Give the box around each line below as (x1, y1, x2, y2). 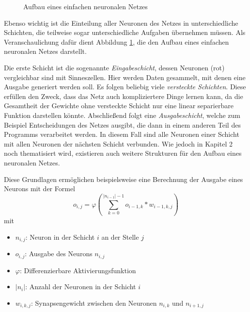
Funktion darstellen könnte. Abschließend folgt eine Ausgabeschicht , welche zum (4, 110, 241, 120)
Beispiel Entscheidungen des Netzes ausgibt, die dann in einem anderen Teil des (4, 119, 241, 130)
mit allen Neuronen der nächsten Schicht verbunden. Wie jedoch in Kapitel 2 (4, 138, 233, 148)
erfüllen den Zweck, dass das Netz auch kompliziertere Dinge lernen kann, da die (4, 91, 243, 101)
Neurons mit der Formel (4, 183, 75, 194)
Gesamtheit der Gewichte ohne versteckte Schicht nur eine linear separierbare (4, 100, 234, 111)
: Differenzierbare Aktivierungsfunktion (19, 265, 136, 275)
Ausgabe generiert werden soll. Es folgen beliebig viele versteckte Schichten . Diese (4, 82, 246, 92)
